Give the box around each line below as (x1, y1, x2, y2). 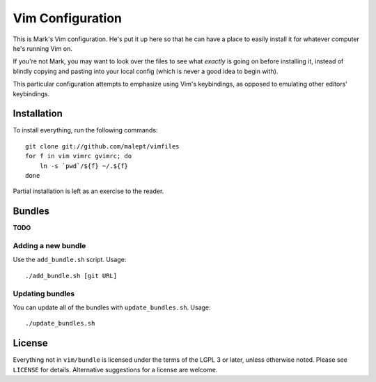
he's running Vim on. (13, 44, 72, 52)
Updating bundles (13, 289, 75, 298)
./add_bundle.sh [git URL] (25, 272, 118, 280)
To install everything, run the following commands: (13, 126, 158, 135)
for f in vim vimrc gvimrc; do (25, 152, 132, 160)
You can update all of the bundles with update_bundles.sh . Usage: (13, 303, 212, 312)
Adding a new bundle (13, 241, 86, 251)
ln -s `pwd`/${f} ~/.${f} (39, 162, 129, 170)
